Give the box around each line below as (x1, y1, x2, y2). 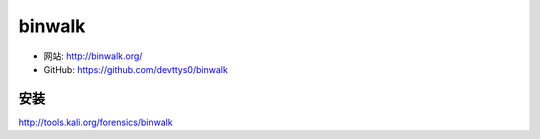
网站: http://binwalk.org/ (43, 50, 143, 62)
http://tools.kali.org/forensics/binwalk (18, 116, 174, 128)
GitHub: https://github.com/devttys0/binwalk (43, 63, 229, 75)
